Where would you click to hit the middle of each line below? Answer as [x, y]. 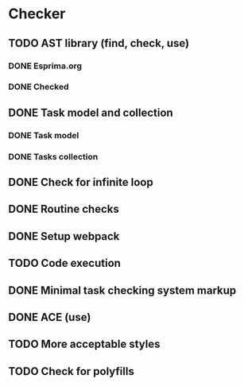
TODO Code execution [65, 263]
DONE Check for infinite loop [81, 182]
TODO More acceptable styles [84, 344]
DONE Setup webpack [64, 236]
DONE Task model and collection [91, 112]
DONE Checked [39, 87]
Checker [37, 14]
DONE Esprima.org [45, 66]
